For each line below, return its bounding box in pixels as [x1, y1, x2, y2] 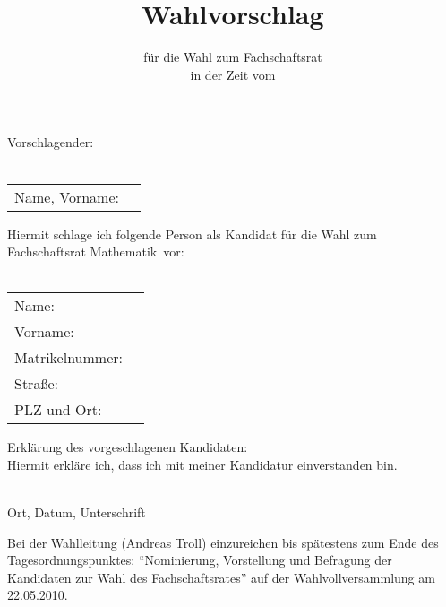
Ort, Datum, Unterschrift [7, 503, 146, 522]
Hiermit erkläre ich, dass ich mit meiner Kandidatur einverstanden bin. [7, 455, 398, 473]
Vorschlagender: [7, 133, 94, 152]
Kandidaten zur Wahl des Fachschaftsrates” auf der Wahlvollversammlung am [7, 568, 435, 586]
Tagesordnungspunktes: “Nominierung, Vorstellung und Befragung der [7, 551, 392, 569]
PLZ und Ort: [14, 399, 102, 421]
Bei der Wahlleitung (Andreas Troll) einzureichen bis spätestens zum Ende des [7, 533, 439, 551]
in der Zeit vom [190, 65, 276, 83]
